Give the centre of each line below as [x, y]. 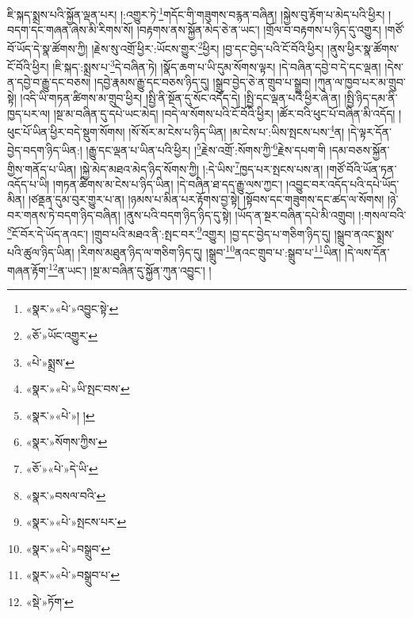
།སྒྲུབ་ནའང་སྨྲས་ [364, 233]
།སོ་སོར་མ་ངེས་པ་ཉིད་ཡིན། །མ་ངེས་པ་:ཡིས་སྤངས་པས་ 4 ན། [237, 130]
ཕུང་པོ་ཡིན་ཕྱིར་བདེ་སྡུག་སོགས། [66, 131]
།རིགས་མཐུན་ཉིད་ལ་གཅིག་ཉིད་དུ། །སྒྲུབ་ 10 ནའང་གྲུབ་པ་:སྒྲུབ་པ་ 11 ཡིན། [210, 250]
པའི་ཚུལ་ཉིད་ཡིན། [41, 252]
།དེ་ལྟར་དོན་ [369, 131]
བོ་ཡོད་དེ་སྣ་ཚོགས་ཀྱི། [48, 48]
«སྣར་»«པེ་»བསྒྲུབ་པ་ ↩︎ [73, 575]
